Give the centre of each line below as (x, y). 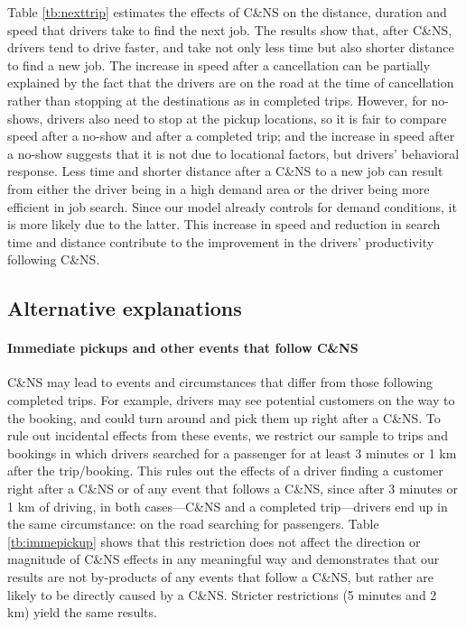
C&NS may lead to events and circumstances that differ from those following (220, 382)
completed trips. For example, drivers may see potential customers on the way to (231, 400)
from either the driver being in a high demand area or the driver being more (219, 188)
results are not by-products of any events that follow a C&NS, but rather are (220, 577)
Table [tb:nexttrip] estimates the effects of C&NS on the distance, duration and (227, 12)
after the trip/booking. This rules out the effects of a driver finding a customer (225, 471)
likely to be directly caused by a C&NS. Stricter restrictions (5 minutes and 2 (222, 594)
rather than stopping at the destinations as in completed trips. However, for (217, 100)
